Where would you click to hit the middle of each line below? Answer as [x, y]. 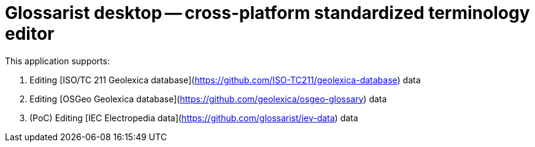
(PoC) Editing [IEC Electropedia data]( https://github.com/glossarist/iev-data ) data [194, 118]
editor [30, 34]
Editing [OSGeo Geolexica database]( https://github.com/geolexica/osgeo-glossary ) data [208, 99]
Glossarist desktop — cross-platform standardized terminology [267, 13]
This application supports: [57, 61]
